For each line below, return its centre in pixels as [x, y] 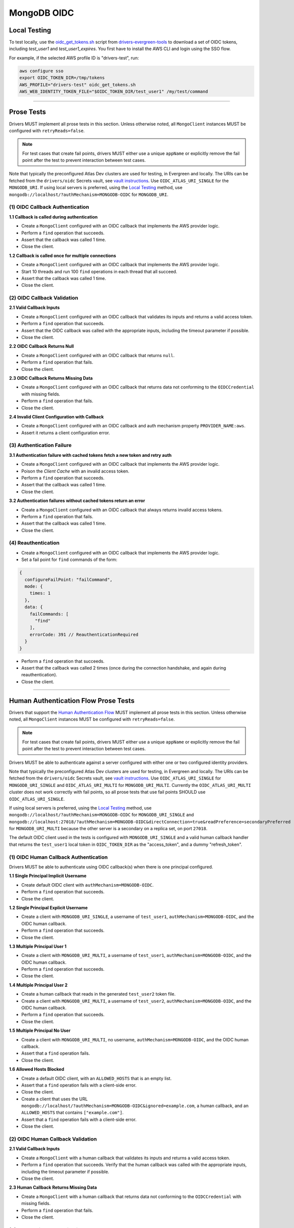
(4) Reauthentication [34, 543]
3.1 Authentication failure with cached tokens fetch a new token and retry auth [90, 455]
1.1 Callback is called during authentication [53, 217]
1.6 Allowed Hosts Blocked [37, 1069]
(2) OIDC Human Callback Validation [53, 1139]
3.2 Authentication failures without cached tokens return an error [77, 501]
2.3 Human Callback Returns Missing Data [53, 1187]
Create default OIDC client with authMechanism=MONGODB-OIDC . [87, 885]
